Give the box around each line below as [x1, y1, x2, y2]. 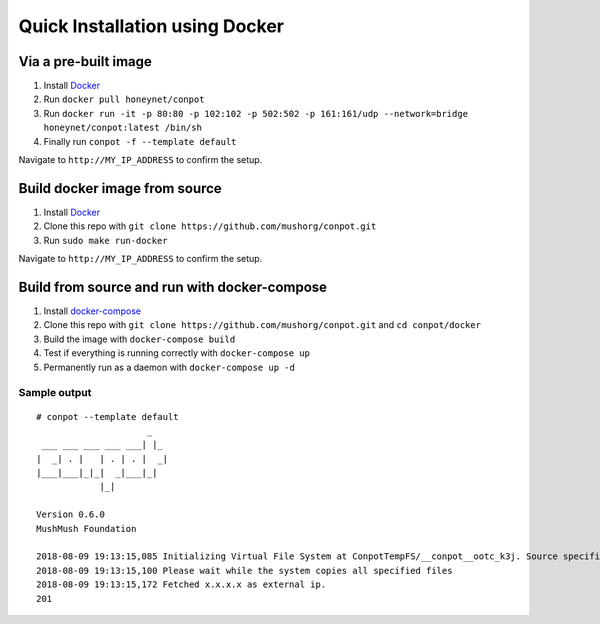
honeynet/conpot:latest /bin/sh [43, 122, 202, 134]
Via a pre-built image [18, 53, 152, 70]
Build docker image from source [18, 180, 222, 197]
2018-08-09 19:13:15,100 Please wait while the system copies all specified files [36, 565, 453, 576]
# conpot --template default [36, 411, 179, 422]
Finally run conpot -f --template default [43, 135, 237, 147]
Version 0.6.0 [36, 509, 105, 520]
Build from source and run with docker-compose [18, 278, 328, 295]
